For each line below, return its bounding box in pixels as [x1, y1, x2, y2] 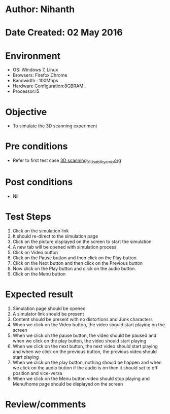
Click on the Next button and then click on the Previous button [12, 260, 143, 266]
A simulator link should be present [12, 310, 84, 317]
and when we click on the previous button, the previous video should [12, 349, 157, 355]
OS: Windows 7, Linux [12, 67, 58, 73]
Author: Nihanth [5, 4, 75, 15]
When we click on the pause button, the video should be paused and [12, 332, 157, 338]
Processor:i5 [12, 88, 40, 94]
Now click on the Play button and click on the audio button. [12, 265, 136, 271]
